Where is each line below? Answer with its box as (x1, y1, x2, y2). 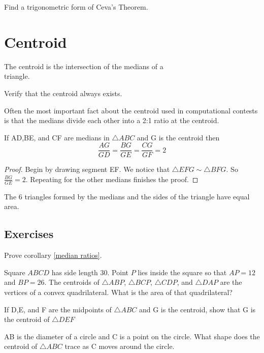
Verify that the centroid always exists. (4, 87, 122, 98)
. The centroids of (44, 277, 100, 287)
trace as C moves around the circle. (64, 341, 175, 351)
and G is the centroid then (137, 132, 220, 142)
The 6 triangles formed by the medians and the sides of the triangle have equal (4, 191, 250, 201)
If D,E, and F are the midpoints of (4, 304, 112, 314)
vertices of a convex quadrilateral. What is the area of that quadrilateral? (4, 286, 233, 297)
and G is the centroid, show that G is (139, 304, 256, 314)
